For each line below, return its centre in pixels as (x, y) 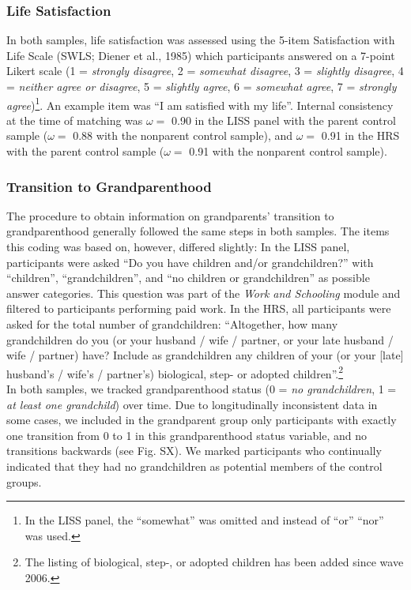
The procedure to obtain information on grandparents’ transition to (170, 215)
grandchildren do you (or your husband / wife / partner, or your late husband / (200, 339)
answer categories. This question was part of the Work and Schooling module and (204, 293)
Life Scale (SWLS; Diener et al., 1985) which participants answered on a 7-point (201, 55)
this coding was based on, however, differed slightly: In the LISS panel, (178, 247)
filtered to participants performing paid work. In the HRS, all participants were (199, 308)
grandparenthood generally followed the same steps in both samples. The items (198, 231)
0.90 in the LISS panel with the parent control (284, 120)
